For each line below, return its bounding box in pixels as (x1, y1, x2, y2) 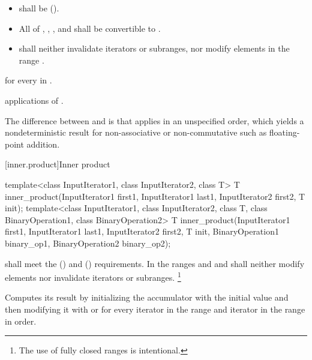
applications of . (5, 94, 64, 106)
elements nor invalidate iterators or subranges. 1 (5, 269, 181, 283)
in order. (5, 314, 37, 327)
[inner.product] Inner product (5, 158, 110, 170)
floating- (269, 126, 300, 139)
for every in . (5, 74, 52, 86)
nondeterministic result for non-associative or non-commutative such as (5, 126, 267, 139)
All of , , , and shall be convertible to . (19, 22, 161, 34)
